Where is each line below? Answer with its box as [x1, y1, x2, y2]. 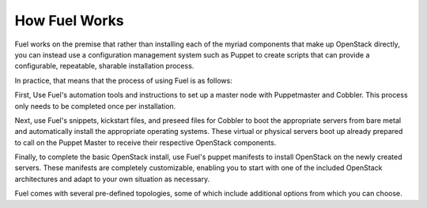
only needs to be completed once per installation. [14, 101, 176, 110]
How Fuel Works [14, 12, 124, 29]
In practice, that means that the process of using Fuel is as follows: [14, 76, 232, 85]
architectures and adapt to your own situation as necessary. [14, 174, 210, 184]
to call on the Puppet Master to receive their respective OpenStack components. [14, 138, 277, 147]
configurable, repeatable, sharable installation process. [14, 61, 195, 71]
